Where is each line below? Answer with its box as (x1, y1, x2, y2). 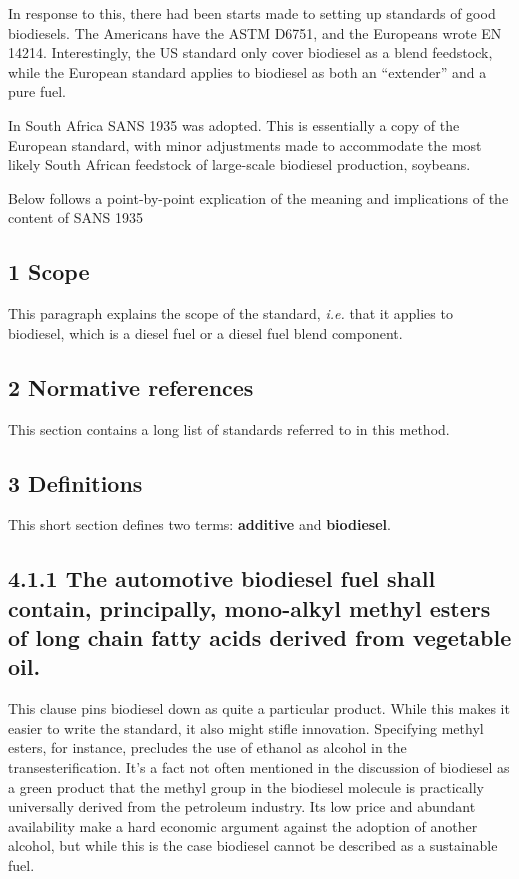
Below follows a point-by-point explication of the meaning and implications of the (8, 187, 509, 208)
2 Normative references (8, 371, 254, 402)
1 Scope (8, 256, 90, 287)
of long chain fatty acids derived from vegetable (8, 622, 512, 653)
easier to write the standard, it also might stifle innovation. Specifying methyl (8, 717, 484, 738)
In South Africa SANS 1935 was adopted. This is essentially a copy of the (8, 114, 460, 135)
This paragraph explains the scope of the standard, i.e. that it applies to (8, 303, 453, 324)
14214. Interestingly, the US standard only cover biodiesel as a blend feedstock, (8, 42, 493, 63)
